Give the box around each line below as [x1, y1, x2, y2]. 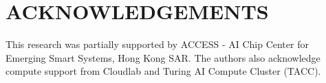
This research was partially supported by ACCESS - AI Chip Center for [6, 37, 309, 51]
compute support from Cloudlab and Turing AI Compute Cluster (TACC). [6, 64, 321, 78]
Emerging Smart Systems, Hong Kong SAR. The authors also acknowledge [6, 50, 320, 64]
